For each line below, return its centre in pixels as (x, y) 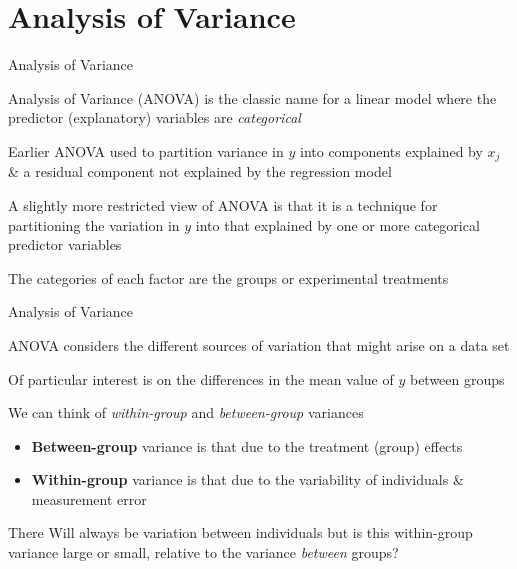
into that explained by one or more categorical (337, 224)
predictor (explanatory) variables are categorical (154, 117)
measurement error (89, 498)
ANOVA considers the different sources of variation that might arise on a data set (259, 344)
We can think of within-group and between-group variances (186, 412)
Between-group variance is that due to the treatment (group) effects (247, 445)
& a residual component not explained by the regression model (200, 171)
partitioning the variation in (94, 224)
